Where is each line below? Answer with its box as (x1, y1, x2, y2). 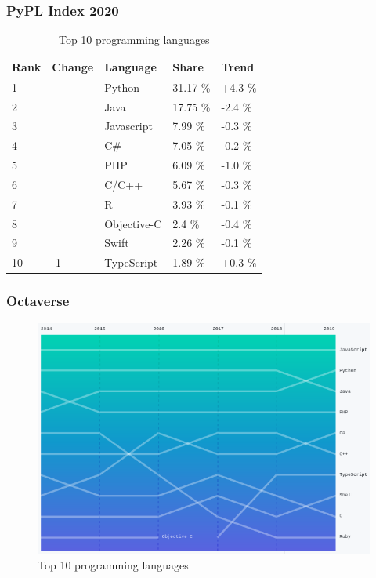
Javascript (104, 118, 153, 134)
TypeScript (104, 254, 158, 271)
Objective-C (104, 215, 162, 231)
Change (52, 58, 94, 75)
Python (104, 78, 140, 95)
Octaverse (6, 291, 70, 311)
